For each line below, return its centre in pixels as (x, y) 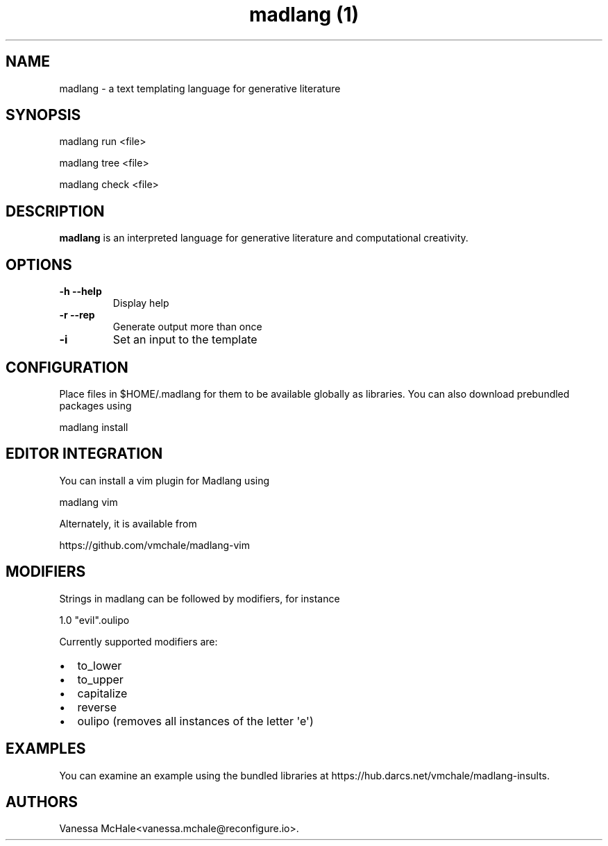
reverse (97, 707)
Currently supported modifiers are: (138, 641)
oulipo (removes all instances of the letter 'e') (195, 721)
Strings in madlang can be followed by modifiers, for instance (200, 598)
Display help (141, 303)
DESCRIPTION (55, 211)
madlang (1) (304, 15)
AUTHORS (42, 802)
